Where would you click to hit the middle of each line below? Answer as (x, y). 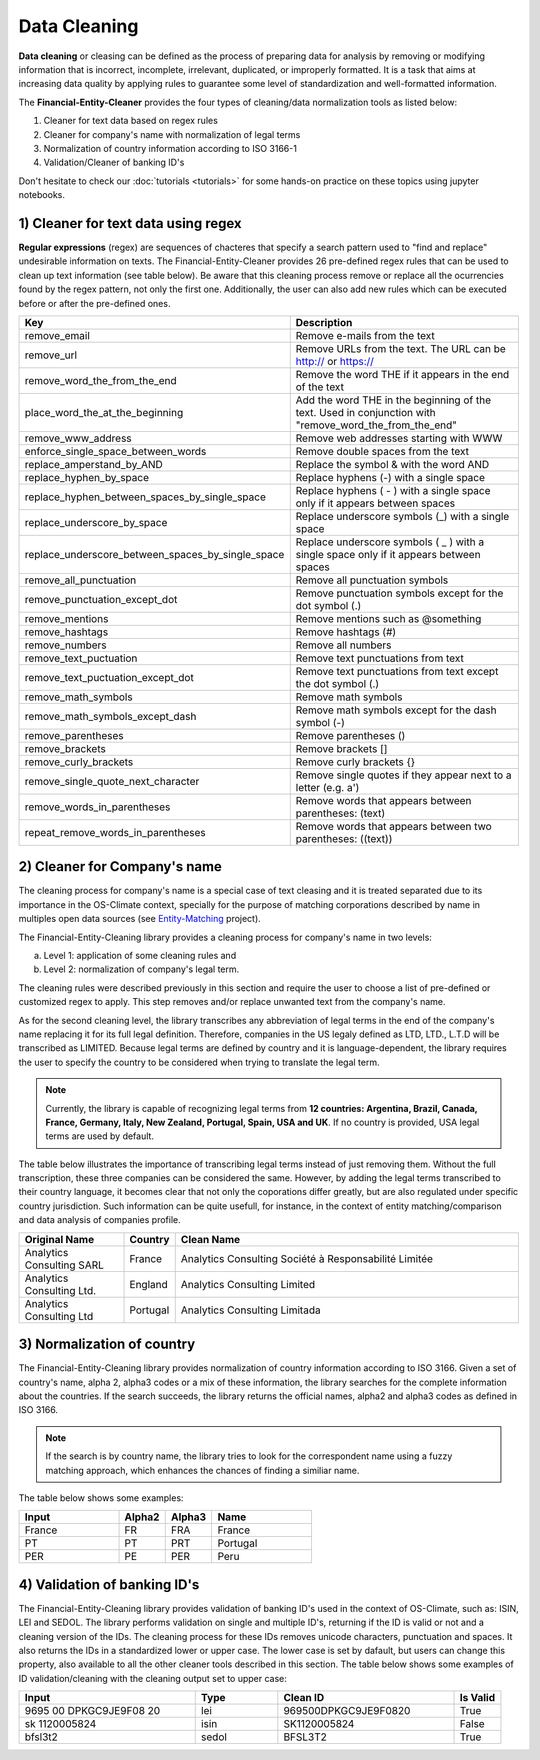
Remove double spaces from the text (382, 451)
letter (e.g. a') (327, 787)
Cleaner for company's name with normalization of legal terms (172, 134)
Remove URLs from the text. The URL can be (401, 348)
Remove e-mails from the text (365, 335)
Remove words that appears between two (393, 826)
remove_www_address (78, 438)
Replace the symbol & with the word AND (392, 464)
